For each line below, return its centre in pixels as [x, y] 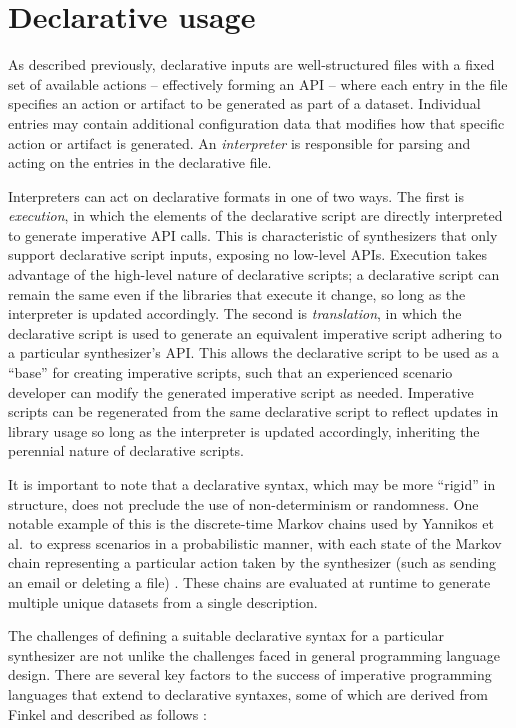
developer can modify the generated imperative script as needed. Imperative [241, 391]
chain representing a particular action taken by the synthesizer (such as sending [252, 562]
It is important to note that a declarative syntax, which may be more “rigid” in [252, 484]
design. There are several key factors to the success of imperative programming [250, 674]
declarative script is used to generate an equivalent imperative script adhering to [255, 332]
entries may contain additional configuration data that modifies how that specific [256, 122]
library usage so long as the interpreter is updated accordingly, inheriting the [244, 430]
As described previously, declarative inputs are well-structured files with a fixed [251, 64]
